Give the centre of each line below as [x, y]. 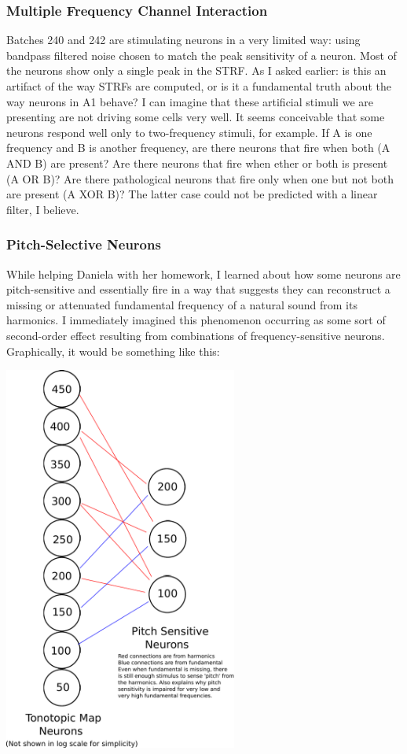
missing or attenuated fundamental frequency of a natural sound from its [182, 304]
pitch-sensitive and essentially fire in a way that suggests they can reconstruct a [198, 289]
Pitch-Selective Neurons [84, 244]
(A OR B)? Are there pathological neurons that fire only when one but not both [200, 178]
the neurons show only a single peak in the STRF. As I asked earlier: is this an [196, 70]
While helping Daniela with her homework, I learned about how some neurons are [203, 274]
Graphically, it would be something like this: [113, 351]
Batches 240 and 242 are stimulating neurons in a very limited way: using [183, 40]
